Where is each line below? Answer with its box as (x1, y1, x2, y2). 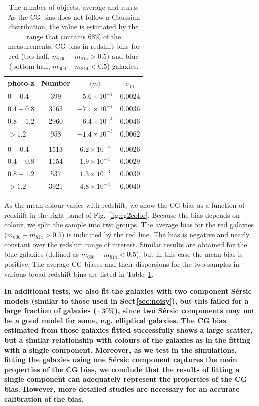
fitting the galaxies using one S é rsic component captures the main (4, 354, 237, 365)
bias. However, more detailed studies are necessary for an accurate (4, 383, 240, 394)
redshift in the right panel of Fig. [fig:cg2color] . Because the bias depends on (4, 209, 240, 220)
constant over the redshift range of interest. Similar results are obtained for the (4, 239, 247, 249)
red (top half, (9, 50, 50, 61)
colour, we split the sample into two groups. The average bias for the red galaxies (4, 219, 254, 230)
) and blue (106, 50, 139, 61)
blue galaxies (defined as (4, 249, 79, 259)
